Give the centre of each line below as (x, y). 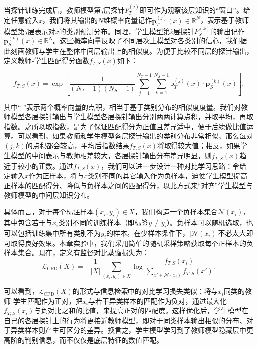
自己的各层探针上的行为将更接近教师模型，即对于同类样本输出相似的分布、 (125, 320)
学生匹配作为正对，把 (48, 300)
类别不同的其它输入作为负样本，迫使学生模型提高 (168, 176)
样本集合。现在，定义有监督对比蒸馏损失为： (77, 253)
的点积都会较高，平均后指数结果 (77, 145)
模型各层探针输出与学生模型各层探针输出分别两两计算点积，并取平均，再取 (132, 117)
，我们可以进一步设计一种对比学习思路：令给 (174, 165)
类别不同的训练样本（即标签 (104, 223)
